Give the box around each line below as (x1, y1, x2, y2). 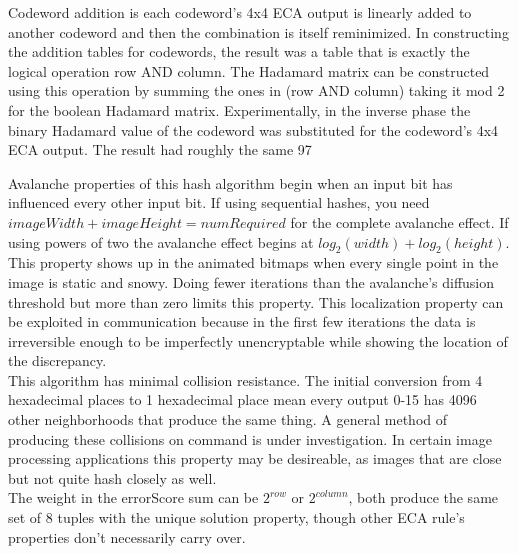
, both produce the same (348, 487, 499, 508)
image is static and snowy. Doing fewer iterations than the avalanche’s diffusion (8, 271, 495, 292)
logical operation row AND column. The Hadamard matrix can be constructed (8, 60, 490, 81)
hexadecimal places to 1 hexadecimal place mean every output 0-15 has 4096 (8, 389, 477, 410)
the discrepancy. (8, 350, 107, 371)
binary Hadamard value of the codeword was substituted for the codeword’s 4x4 (8, 119, 499, 140)
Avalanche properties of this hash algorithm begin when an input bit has (8, 172, 453, 193)
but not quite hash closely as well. (8, 467, 217, 488)
